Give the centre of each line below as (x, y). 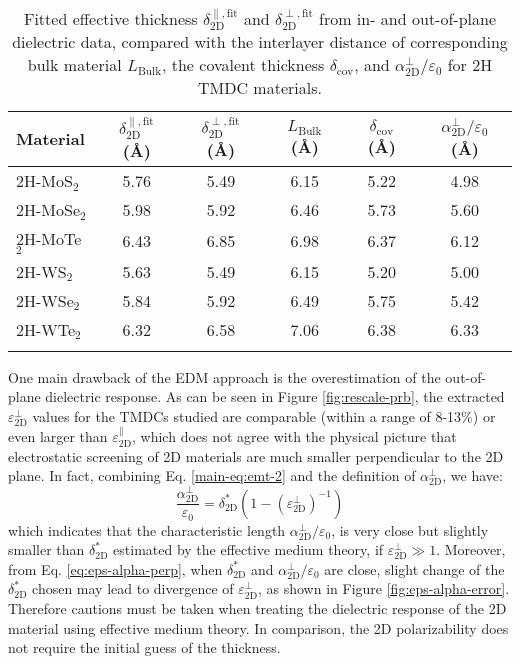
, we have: (472, 475)
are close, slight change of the (414, 568)
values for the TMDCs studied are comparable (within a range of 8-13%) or (264, 415)
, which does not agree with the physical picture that (294, 436)
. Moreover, (471, 549)
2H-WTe (46, 329)
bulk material (74, 65)
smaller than (46, 549)
